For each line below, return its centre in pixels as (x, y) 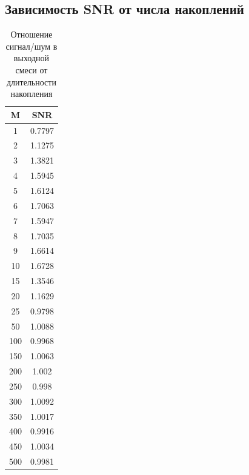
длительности (31, 81)
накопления (32, 94)
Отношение (32, 34)
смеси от (32, 69)
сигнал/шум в (32, 46)
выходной (32, 58)
